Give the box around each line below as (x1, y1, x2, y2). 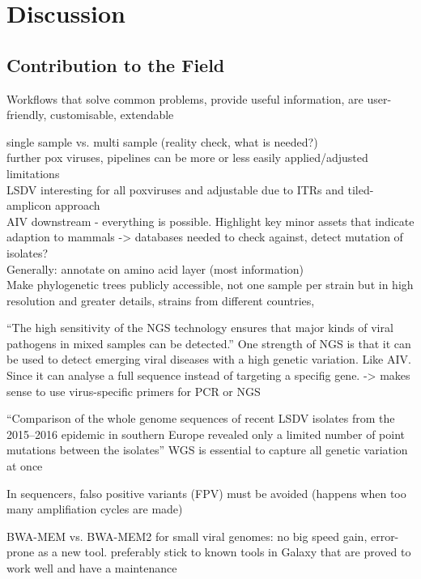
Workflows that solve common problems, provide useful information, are (6, 90, 364, 107)
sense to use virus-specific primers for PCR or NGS (6, 382, 261, 399)
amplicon (6, 197, 52, 214)
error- (370, 527, 399, 544)
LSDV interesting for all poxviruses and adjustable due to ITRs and (6, 181, 344, 198)
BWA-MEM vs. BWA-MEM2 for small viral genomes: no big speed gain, (6, 527, 368, 544)
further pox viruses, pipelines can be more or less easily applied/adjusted (6, 149, 368, 166)
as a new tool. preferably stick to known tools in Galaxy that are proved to (37, 543, 411, 560)
